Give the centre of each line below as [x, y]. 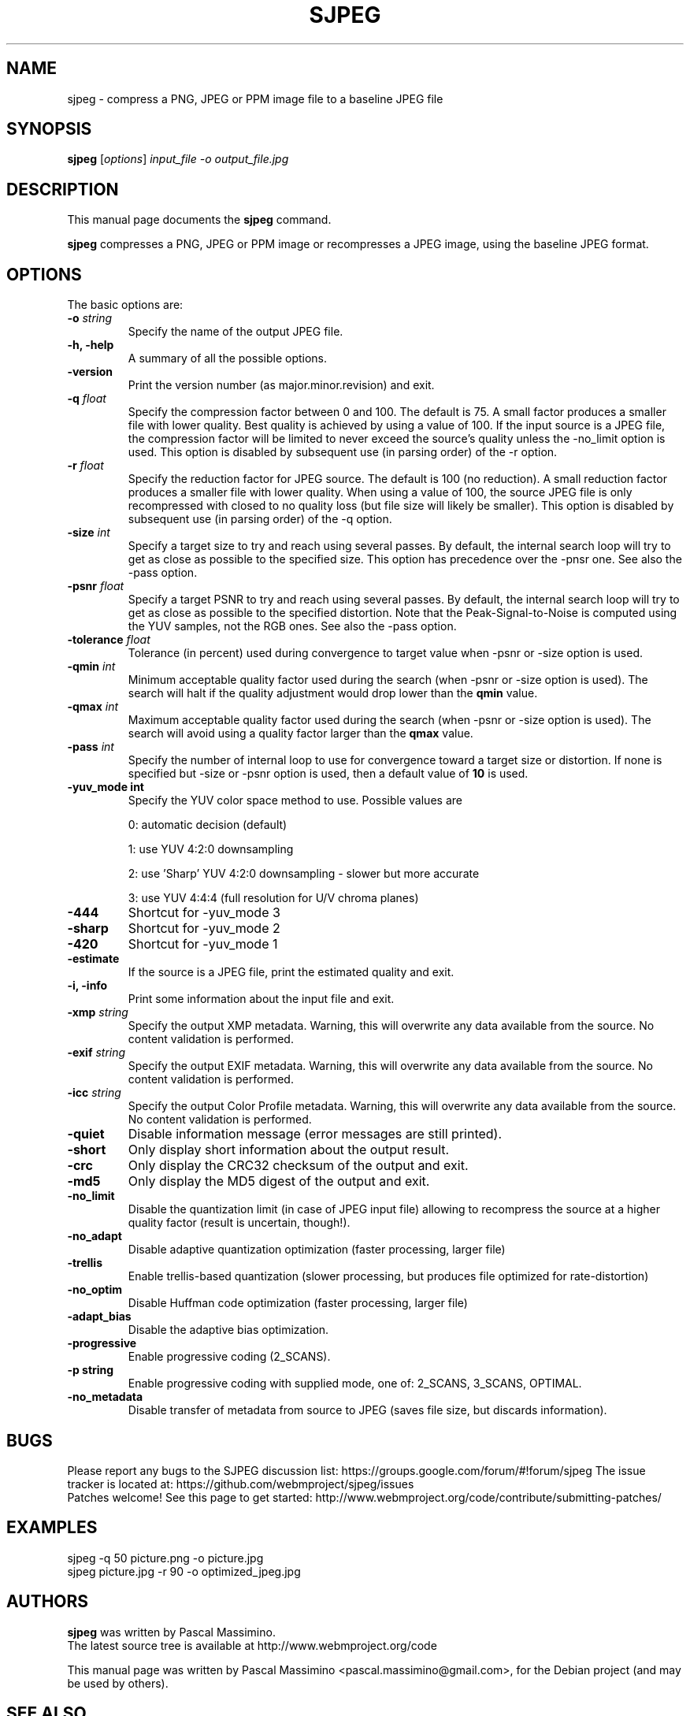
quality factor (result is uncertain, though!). [239, 1223]
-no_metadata [105, 1397]
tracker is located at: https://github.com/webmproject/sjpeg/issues [241, 1484]
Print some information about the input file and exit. [261, 999]
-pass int [91, 747]
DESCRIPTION [63, 189]
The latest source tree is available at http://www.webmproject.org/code [252, 1645]
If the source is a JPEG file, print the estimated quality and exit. [291, 972]
